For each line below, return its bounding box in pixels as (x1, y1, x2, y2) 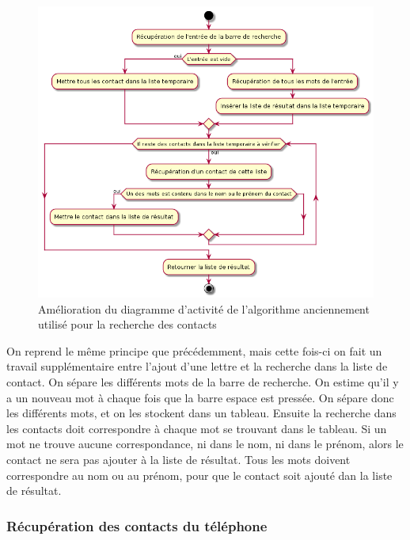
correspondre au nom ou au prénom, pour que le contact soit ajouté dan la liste (6, 466, 393, 483)
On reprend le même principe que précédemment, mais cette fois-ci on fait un (6, 342, 382, 359)
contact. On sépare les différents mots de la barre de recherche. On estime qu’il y (6, 374, 399, 390)
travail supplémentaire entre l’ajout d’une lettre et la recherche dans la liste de (6, 358, 388, 375)
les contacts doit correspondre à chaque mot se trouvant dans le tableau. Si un (6, 420, 387, 436)
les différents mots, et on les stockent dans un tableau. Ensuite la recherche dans (6, 405, 397, 421)
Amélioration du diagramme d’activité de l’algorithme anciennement (38, 300, 370, 317)
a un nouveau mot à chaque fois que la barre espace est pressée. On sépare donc (6, 389, 394, 405)
